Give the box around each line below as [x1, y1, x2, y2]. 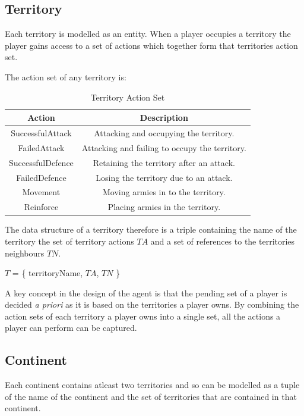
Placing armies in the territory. [107, 201, 221, 213]
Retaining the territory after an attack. [93, 156, 235, 168]
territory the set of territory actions [5, 234, 134, 247]
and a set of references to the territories [150, 234, 295, 247]
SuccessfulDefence [9, 156, 74, 168]
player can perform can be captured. [5, 321, 137, 334]
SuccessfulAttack [11, 127, 72, 139]
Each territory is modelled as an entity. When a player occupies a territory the [5, 27, 291, 40]
